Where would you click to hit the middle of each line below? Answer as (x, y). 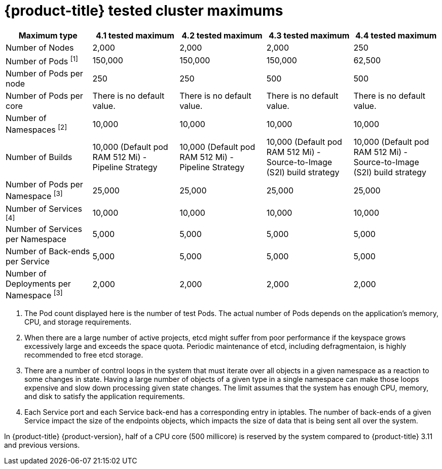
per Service (28, 261)
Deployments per (38, 283)
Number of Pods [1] (42, 61)
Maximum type (48, 35)
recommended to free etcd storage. (84, 355)
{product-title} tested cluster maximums (144, 11)
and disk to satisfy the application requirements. (105, 397)
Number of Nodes (40, 47)
